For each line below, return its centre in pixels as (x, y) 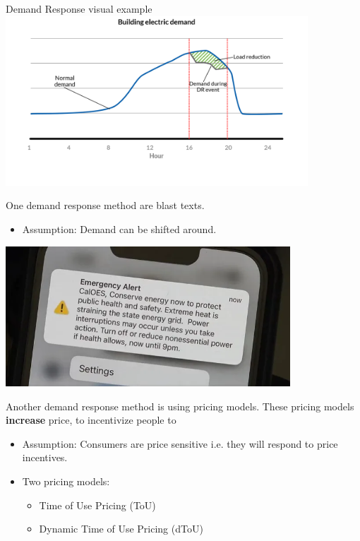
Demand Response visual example (79, 8)
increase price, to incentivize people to (91, 420)
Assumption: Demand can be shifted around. (119, 228)
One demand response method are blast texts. (105, 205)
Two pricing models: (66, 481)
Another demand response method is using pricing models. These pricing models (180, 406)
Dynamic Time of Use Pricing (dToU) (121, 529)
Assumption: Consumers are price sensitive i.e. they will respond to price (180, 443)
